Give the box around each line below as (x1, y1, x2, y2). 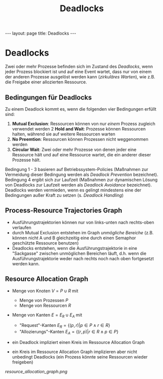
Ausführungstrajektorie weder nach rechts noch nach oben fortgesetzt (12, 255, 154, 261)
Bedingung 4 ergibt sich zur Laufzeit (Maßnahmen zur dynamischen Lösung (5, 176, 158, 183)
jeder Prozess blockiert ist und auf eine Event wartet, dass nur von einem (5, 69, 152, 75)
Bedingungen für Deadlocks (5, 93, 92, 101)
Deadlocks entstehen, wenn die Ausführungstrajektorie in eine (12, 245, 138, 251)
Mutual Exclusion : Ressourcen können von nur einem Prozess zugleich (12, 120, 156, 127)
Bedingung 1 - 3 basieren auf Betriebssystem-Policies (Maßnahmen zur (5, 166, 148, 172)
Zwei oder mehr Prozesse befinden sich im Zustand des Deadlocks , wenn (5, 64, 153, 70)
